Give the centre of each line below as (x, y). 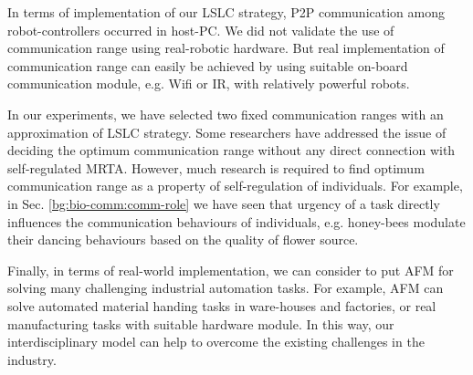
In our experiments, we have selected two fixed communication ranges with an (226, 114)
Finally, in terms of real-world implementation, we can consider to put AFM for (231, 270)
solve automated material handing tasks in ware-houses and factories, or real (222, 305)
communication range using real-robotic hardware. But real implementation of (226, 48)
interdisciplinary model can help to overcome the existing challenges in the (216, 342)
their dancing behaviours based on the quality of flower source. (183, 240)
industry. (32, 359)
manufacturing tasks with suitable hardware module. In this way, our (201, 323)
